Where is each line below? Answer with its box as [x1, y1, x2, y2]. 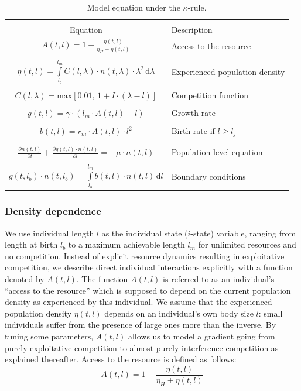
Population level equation [171, 146, 263, 158]
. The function [76, 273, 128, 284]
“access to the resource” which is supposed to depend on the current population [5, 284, 291, 296]
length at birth [5, 238, 58, 251]
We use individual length [5, 227, 94, 239]
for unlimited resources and [198, 238, 296, 251]
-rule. [187, 1, 207, 13]
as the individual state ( [101, 227, 188, 239]
